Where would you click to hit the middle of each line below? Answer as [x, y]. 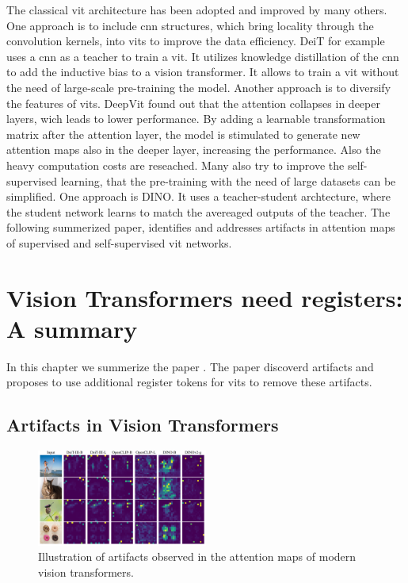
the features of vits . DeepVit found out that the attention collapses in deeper [193, 103]
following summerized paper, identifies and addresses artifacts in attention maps [201, 227]
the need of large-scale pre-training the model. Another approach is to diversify [199, 87]
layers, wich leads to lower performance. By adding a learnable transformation [196, 119]
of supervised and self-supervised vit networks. [119, 242]
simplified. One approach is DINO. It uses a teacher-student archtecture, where [198, 196]
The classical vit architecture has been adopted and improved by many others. [197, 10]
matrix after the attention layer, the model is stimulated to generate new [183, 134]
